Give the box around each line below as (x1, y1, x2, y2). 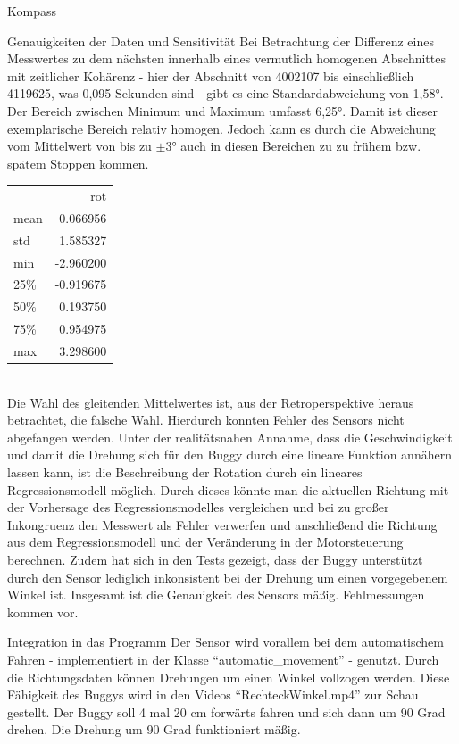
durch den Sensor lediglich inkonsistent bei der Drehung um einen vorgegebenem (7, 567, 448, 586)
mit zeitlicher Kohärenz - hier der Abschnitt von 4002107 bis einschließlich (7, 66, 414, 85)
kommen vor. (7, 602, 79, 621)
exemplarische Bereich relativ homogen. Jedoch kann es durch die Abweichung (7, 119, 436, 137)
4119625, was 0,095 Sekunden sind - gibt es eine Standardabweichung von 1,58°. (7, 84, 444, 103)
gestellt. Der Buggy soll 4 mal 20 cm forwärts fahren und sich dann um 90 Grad (7, 702, 446, 721)
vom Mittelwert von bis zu (7, 136, 152, 155)
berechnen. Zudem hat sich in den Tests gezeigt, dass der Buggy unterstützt (7, 550, 423, 569)
